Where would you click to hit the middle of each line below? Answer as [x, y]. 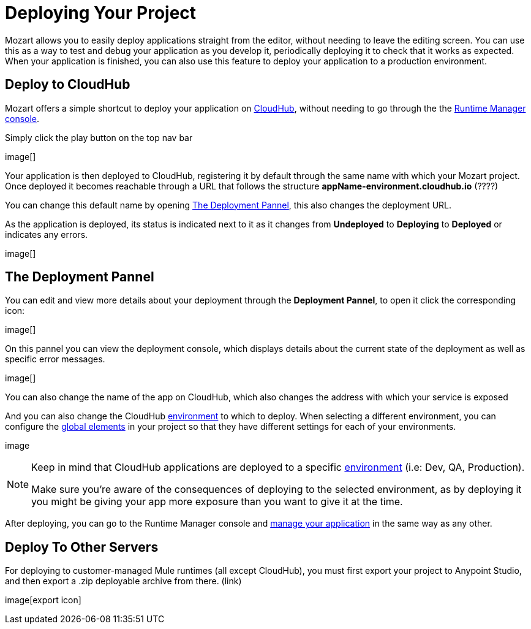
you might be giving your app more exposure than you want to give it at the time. [217, 502]
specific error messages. [55, 359]
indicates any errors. [47, 234]
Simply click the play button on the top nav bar [99, 137]
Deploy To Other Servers [82, 547]
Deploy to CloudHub [68, 85]
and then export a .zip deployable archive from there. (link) [123, 581]
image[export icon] [43, 600]
